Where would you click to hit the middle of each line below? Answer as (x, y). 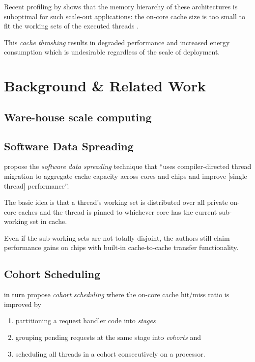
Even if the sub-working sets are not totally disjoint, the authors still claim (117, 237)
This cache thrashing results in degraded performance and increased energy (117, 42)
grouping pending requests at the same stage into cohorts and (108, 337)
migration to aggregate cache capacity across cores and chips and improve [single (126, 176)
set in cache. (48, 221)
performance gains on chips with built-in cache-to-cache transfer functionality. (121, 247)
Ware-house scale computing (78, 117)
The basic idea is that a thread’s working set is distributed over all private (116, 202)
